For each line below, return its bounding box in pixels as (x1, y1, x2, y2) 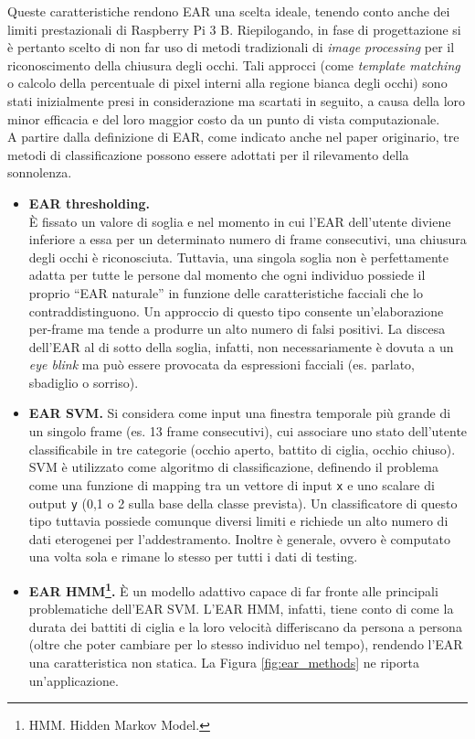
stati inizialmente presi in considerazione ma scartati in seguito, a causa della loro (7, 91, 466, 110)
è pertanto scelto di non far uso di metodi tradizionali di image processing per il (7, 37, 455, 57)
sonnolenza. (7, 163, 72, 182)
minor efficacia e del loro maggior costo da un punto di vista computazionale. (7, 109, 440, 128)
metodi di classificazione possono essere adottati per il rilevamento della (7, 145, 409, 164)
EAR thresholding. (28, 193, 150, 212)
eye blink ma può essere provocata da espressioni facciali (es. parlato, (28, 355, 415, 374)
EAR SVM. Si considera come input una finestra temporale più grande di (28, 403, 451, 423)
